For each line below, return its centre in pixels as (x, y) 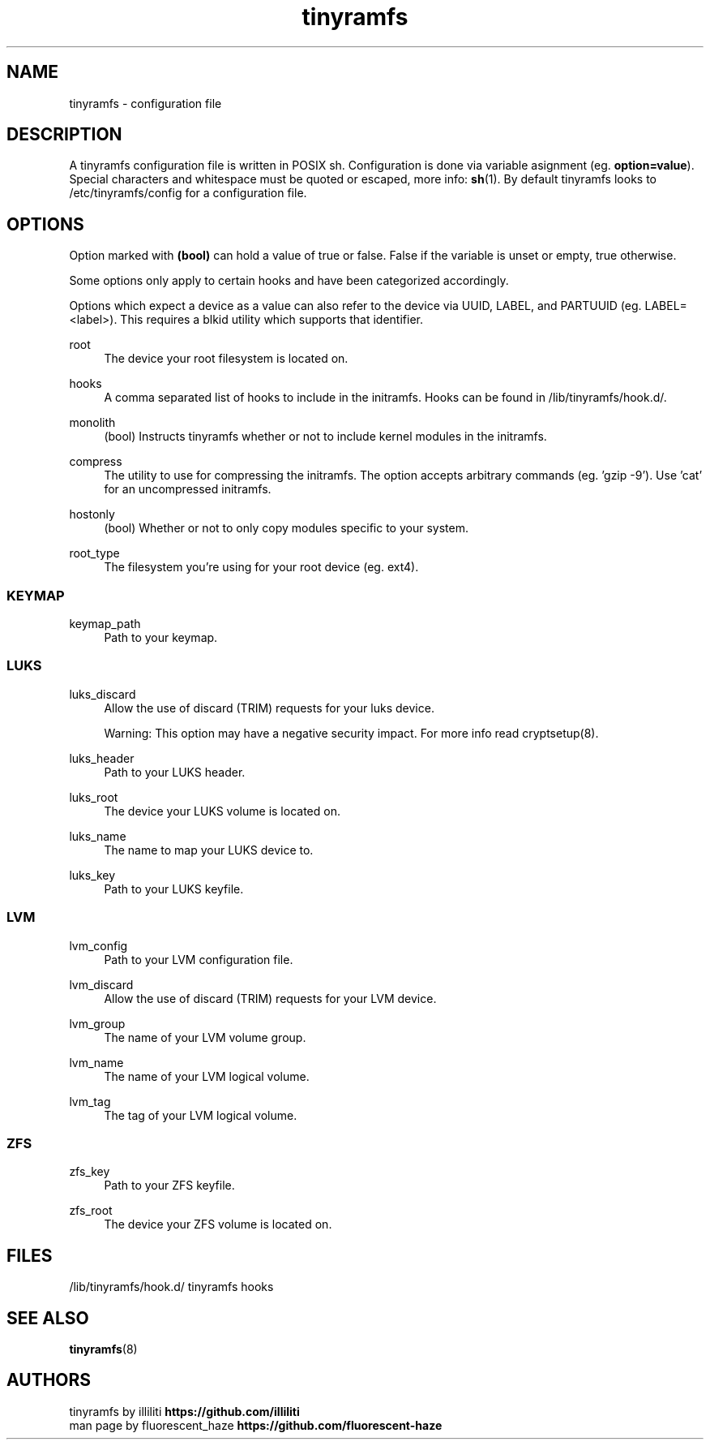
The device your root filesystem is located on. (226, 359)
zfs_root (91, 1211)
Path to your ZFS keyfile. (169, 1186)
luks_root (94, 797)
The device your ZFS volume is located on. (218, 1224)
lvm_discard (101, 984)
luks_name (98, 836)
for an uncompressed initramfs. (188, 489)
